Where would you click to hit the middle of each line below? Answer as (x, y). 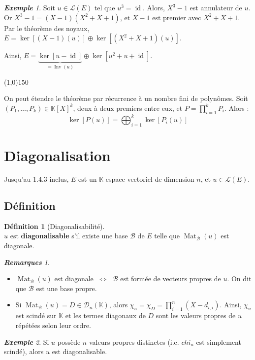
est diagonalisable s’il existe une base (69, 236)
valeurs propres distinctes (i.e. (134, 342)
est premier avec (177, 17)
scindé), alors (24, 351)
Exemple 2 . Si (27, 342)
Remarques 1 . (27, 262)
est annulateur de (216, 7)
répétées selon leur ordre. (53, 325)
